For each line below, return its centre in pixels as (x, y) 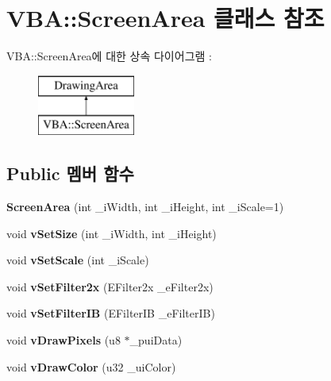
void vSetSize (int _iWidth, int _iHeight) (112, 233)
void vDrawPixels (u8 (64, 340)
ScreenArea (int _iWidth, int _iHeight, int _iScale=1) (145, 207)
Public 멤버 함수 (70, 173)
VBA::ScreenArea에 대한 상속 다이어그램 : (109, 56)
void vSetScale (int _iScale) (78, 260)
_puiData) (156, 340)
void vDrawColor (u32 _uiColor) (91, 366)
